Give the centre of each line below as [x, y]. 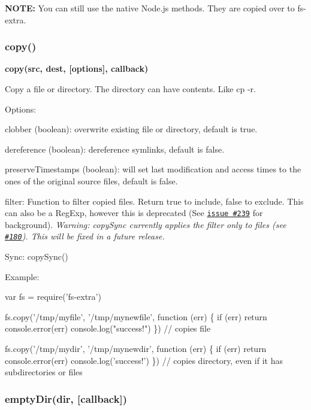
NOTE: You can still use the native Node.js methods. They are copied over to [150, 8]
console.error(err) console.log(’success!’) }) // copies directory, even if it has [144, 360]
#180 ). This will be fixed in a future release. [85, 236]
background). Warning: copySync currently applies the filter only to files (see [146, 224]
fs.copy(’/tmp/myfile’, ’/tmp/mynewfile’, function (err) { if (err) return [136, 316]
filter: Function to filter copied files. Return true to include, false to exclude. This [154, 201]
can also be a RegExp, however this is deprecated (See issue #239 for [134, 213]
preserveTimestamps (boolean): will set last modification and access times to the [153, 169]
